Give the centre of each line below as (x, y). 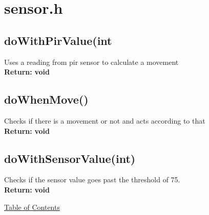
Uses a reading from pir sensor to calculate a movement (91, 62)
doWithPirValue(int (58, 40)
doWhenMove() (46, 99)
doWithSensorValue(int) (70, 158)
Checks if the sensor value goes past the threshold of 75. (92, 180)
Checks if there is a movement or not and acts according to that (105, 120)
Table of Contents (32, 207)
